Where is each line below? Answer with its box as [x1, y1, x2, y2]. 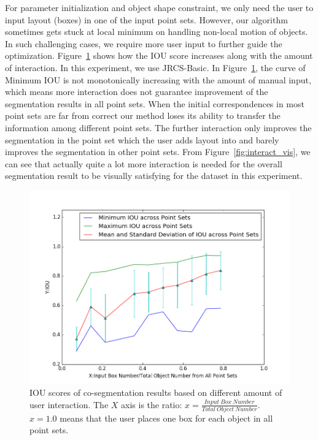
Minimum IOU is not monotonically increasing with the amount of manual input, [5, 73, 311, 86]
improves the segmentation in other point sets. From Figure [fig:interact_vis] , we [5, 145, 311, 158]
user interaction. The [29, 398, 109, 411]
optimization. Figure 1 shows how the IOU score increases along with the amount [5, 49, 313, 62]
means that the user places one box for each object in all [60, 411, 273, 424]
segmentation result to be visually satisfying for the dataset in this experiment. [5, 169, 303, 182]
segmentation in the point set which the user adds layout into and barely [5, 133, 279, 146]
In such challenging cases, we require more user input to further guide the [5, 37, 282, 50]
